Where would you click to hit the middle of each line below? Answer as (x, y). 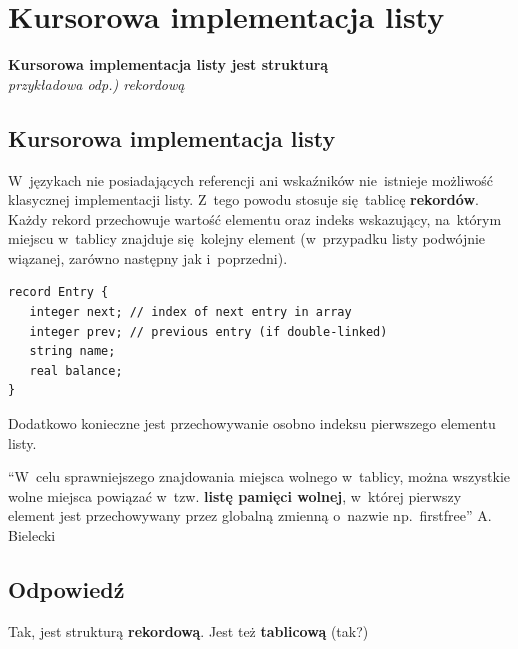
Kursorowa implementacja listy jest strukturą (168, 64)
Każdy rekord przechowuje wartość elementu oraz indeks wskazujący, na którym (255, 218)
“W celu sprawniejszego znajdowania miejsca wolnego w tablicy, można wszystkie (259, 476)
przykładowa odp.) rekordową (96, 83)
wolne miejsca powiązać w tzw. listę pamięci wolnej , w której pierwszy (235, 495)
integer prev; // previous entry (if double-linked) (208, 331)
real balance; (76, 370)
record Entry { (58, 292)
